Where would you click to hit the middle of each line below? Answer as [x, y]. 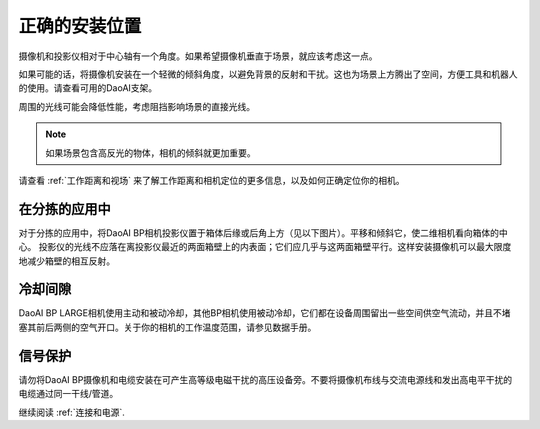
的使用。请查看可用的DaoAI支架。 [88, 88]
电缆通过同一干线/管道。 [68, 394]
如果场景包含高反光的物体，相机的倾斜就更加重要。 [150, 152]
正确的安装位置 [80, 26]
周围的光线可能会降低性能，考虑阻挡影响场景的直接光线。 [136, 106]
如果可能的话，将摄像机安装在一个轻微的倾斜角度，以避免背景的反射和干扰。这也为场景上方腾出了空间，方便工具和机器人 [268, 74]
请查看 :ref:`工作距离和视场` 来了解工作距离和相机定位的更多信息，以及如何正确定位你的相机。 [211, 180]
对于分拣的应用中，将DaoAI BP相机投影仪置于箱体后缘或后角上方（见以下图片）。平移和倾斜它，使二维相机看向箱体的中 [263, 232]
